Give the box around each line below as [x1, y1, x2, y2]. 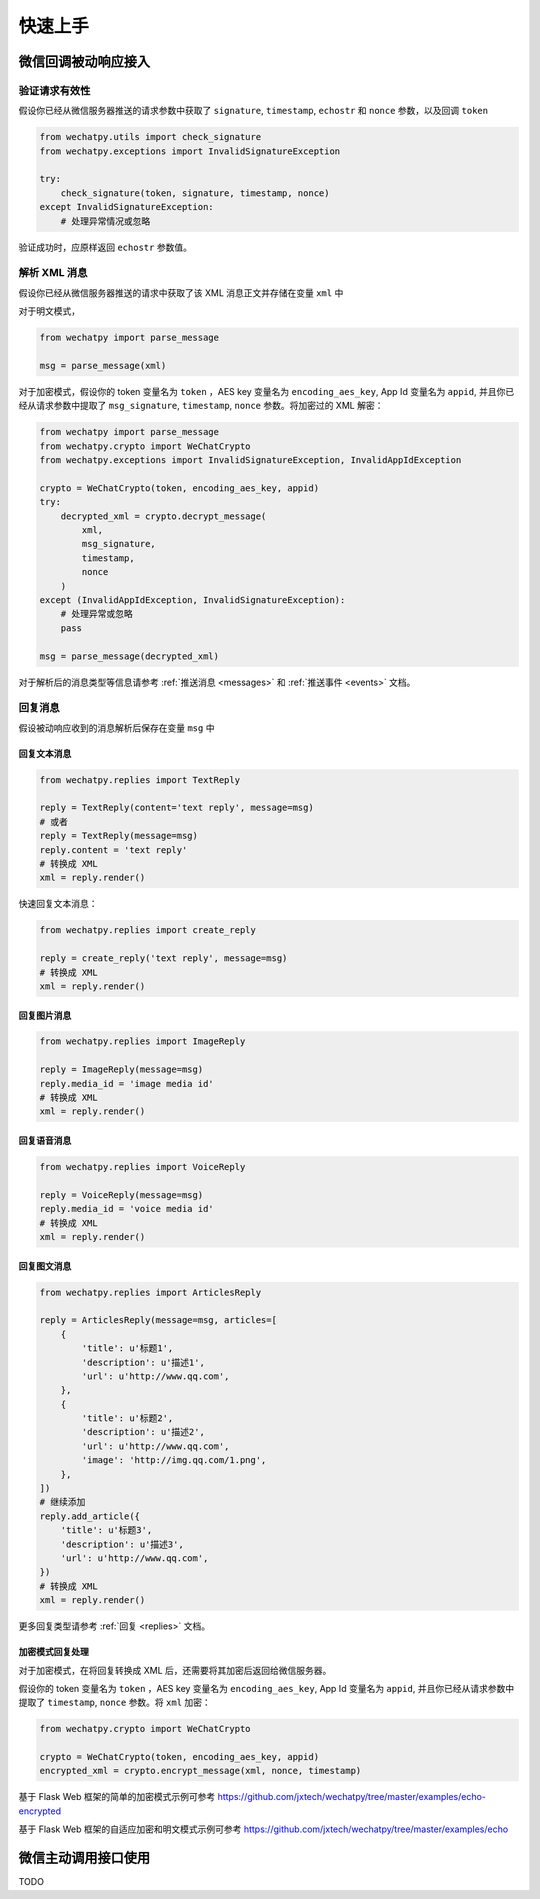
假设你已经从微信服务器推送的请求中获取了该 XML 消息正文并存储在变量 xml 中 [18, 286, 344, 299]
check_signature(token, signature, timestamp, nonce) [60, 187, 330, 199]
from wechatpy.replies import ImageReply [39, 1036, 246, 1047]
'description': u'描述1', [81, 1356, 205, 1368]
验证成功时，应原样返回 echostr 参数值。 [18, 241, 192, 253]
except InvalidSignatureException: [39, 201, 214, 213]
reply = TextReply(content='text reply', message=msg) [39, 802, 314, 814]
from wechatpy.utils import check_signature [39, 131, 262, 143]
